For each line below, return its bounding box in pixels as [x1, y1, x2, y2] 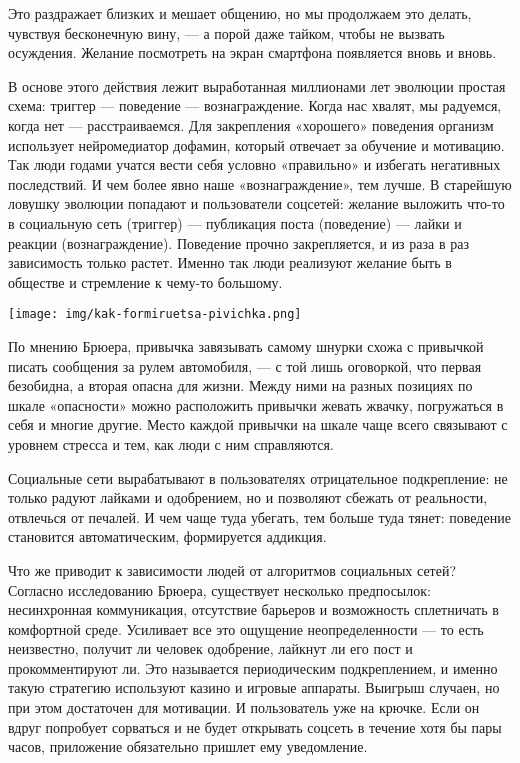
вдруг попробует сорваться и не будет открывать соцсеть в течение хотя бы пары [8, 716, 502, 737]
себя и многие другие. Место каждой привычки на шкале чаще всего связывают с [8, 414, 508, 435]
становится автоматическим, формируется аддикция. [8, 526, 327, 547]
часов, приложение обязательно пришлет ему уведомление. [8, 736, 368, 757]
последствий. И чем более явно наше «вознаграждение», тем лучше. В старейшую [8, 173, 512, 194]
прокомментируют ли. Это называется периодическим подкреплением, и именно [8, 657, 498, 678]
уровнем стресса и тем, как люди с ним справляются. [8, 433, 334, 454]
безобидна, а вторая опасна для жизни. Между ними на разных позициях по [8, 375, 473, 396]
